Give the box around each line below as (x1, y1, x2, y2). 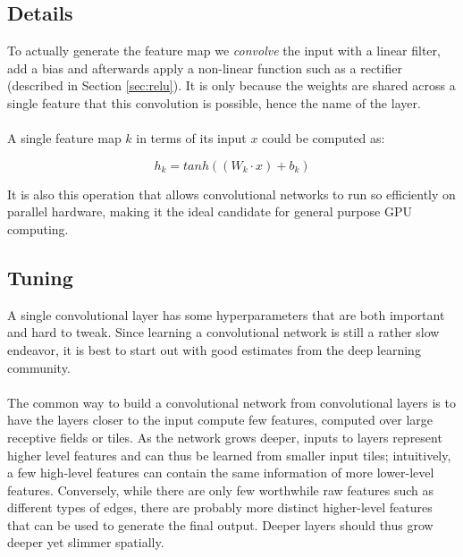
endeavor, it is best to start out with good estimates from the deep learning (7, 340, 421, 359)
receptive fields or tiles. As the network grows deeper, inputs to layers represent (7, 427, 442, 446)
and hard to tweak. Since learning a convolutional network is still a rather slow (7, 323, 440, 342)
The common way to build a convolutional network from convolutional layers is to (7, 392, 456, 411)
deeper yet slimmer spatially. (7, 533, 164, 552)
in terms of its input (136, 129, 247, 148)
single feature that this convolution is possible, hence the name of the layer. (7, 93, 421, 112)
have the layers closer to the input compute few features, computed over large (7, 410, 433, 429)
